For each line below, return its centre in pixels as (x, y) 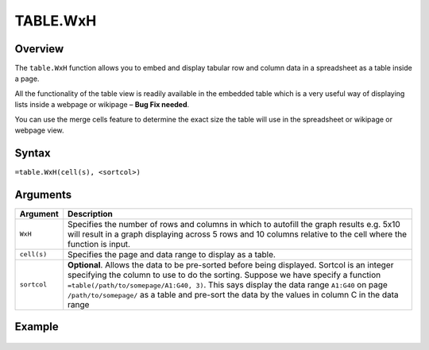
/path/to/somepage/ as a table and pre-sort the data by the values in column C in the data (233, 294)
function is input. (99, 244)
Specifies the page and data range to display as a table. (172, 254)
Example (37, 327)
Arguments (43, 194)
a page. (27, 79)
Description (90, 213)
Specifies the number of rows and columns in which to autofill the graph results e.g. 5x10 (234, 224)
